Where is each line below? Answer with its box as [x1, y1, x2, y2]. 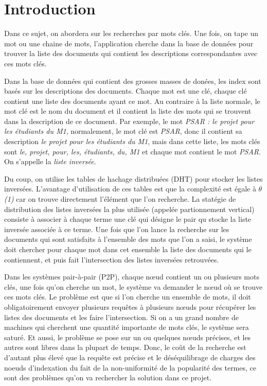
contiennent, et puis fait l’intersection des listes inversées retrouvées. [4, 254, 219, 265]
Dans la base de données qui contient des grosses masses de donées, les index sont [4, 75, 261, 86]
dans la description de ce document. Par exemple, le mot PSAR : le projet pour [4, 115, 255, 126]
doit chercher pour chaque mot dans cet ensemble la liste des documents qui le [4, 244, 252, 254]
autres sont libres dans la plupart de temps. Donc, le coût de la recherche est [4, 342, 246, 353]
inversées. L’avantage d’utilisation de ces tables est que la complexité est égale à [4, 183, 256, 194]
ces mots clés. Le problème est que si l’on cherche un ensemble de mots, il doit [4, 291, 251, 302]
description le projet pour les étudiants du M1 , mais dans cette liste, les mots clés [4, 136, 260, 147]
